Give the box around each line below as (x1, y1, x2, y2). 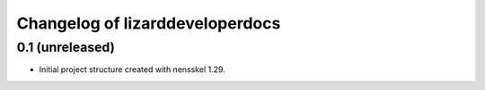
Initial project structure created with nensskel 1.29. (39, 64, 226, 75)
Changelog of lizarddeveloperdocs (16, 13, 281, 33)
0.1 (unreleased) (16, 39, 116, 55)
